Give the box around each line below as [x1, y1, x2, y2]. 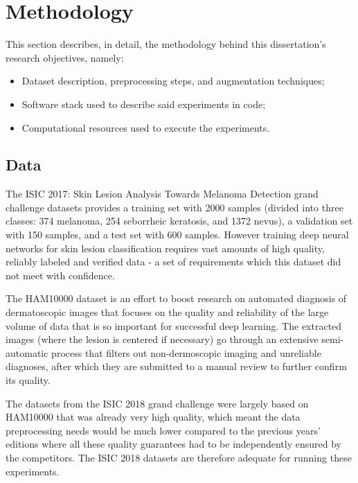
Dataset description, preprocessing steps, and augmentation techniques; [21, 73, 325, 88]
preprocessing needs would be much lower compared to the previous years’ [6, 423, 321, 437]
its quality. [6, 373, 51, 387]
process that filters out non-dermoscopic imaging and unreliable [51, 345, 321, 360]
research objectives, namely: [6, 50, 124, 64]
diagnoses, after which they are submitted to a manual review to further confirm [6, 359, 347, 374]
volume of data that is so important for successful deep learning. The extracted [6, 318, 342, 333]
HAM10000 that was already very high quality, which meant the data [6, 410, 301, 424]
